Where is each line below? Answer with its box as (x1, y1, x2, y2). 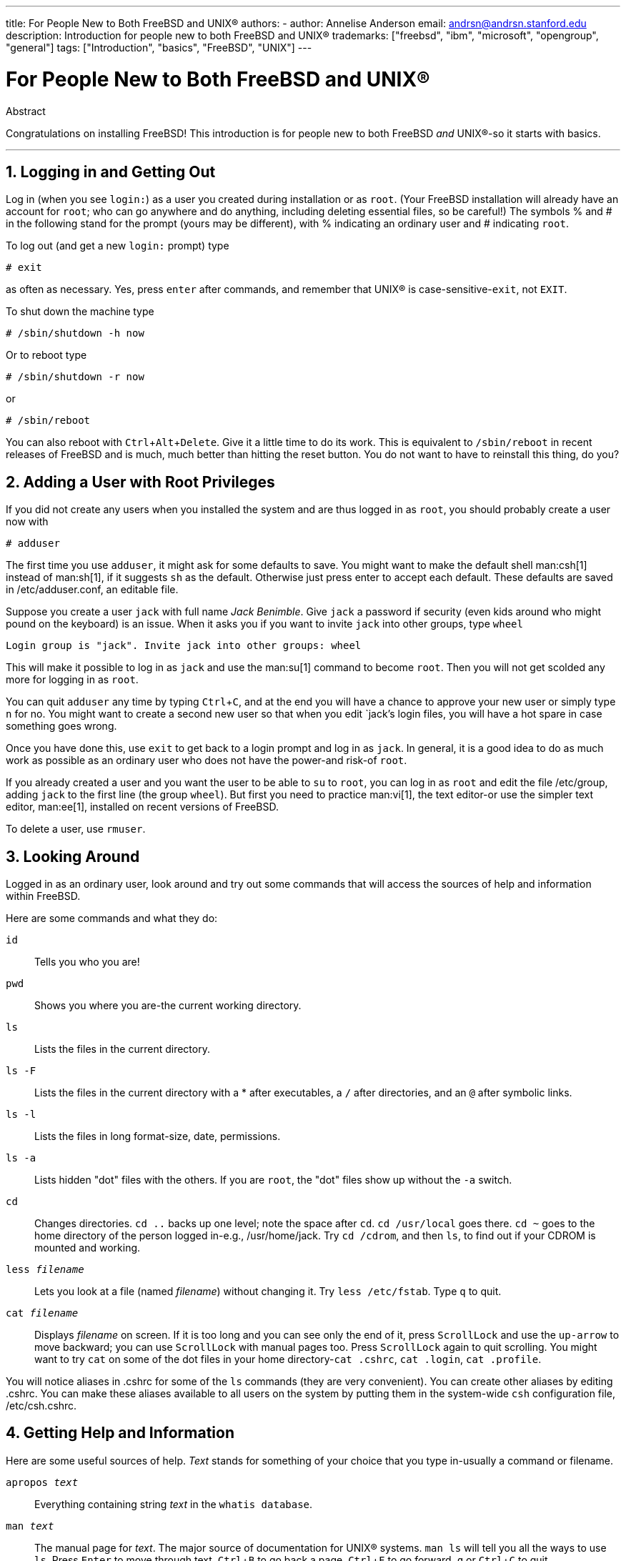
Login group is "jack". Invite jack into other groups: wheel (6, 640, 362, 652)
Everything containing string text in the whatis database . (34, 1497, 313, 1510)
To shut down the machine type (6, 305, 154, 318)
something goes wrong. (6, 720, 117, 733)
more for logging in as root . (6, 673, 139, 686)
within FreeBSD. (6, 890, 81, 903)
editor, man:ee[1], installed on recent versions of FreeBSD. (6, 801, 279, 813)
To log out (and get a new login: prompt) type (6, 239, 229, 252)
